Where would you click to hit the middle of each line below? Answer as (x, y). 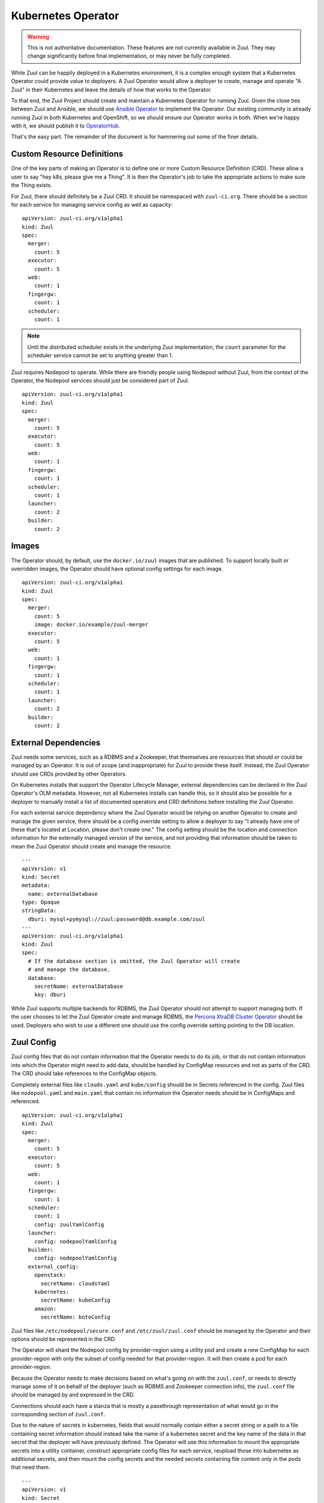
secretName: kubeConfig (76, 1300)
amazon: (45, 1309)
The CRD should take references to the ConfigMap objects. (84, 1074)
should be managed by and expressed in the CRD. (73, 1395)
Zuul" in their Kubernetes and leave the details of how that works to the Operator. (112, 90)
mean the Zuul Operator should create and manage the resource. (91, 846)
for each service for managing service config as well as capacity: (92, 204)
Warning (38, 37)
